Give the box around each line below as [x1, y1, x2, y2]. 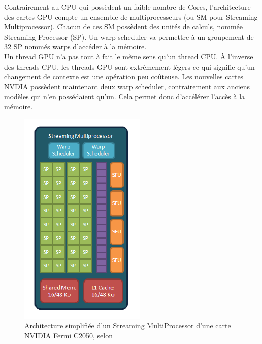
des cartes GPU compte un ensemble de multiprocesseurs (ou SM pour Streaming [4, 11, 258, 22]
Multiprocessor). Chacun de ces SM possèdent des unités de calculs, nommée [4, 21, 243, 32]
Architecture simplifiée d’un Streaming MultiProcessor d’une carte [24, 320, 231, 331]
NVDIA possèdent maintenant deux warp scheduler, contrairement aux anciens [4, 81, 250, 91]
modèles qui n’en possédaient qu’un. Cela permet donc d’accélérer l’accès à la [4, 91, 245, 102]
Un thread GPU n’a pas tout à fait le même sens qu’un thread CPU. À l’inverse [4, 51, 253, 61]
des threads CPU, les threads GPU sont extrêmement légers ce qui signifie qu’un [4, 61, 255, 72]
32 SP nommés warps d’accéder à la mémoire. [4, 41, 147, 52]
